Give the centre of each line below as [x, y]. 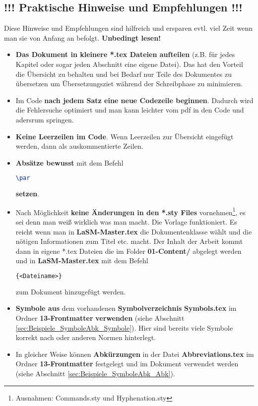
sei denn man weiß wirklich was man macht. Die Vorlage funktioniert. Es [126, 222]
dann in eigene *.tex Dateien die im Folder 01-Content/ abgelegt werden [129, 251]
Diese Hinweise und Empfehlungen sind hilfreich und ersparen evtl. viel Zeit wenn [128, 28]
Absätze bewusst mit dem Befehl [69, 162]
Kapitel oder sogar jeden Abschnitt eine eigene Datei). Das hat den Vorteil [129, 64]
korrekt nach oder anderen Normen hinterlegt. [86, 337]
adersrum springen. [45, 119]
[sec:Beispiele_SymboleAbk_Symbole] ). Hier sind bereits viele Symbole [124, 327]
